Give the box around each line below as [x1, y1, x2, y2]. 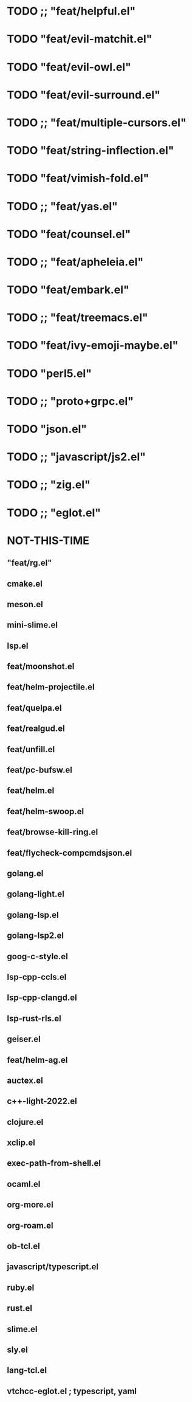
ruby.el [7, 1282, 35, 1292]
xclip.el [7, 1138, 35, 1148]
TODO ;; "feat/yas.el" [7, 199, 118, 213]
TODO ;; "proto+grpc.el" [7, 394, 134, 408]
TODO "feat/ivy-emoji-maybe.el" [7, 339, 179, 353]
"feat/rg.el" [7, 558, 52, 568]
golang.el [7, 868, 44, 878]
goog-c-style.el [7, 951, 69, 962]
